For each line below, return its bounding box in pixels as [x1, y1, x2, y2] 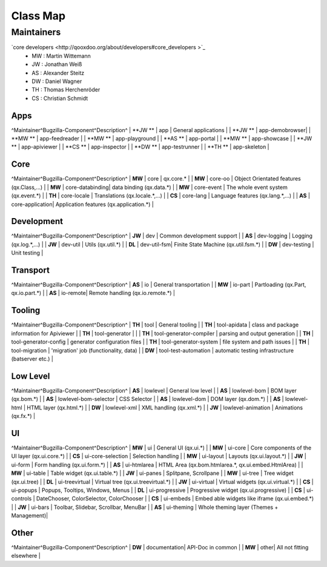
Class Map [11, 9, 66, 22]
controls [11, 495, 32, 502]
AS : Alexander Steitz [31, 69, 85, 76]
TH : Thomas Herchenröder [31, 86, 101, 93]
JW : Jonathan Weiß [31, 61, 82, 68]
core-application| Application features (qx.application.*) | [11, 201, 154, 208]
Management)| [11, 512, 48, 519]
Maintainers [11, 27, 61, 38]
